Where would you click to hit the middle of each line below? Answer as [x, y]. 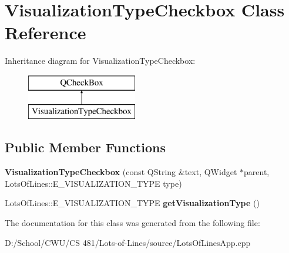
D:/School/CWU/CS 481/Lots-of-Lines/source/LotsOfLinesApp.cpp [128, 242]
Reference [46, 33]
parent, [257, 172]
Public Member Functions [85, 147]
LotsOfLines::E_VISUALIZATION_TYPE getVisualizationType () [132, 203]
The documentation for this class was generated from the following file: [132, 223]
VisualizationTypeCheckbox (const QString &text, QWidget [121, 172]
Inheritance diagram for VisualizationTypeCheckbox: [100, 61]
